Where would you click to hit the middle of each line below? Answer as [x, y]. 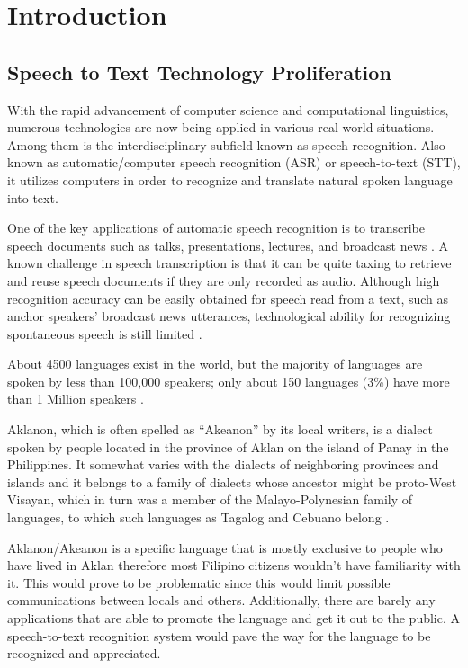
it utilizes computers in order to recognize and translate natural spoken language [230, 179]
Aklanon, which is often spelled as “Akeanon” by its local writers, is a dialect [220, 429]
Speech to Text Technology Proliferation [199, 71]
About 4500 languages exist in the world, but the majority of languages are [215, 364]
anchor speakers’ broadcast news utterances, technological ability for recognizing [229, 316]
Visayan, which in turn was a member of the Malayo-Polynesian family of [210, 499]
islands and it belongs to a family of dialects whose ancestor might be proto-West [232, 481]
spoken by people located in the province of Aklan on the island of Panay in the [228, 446]
